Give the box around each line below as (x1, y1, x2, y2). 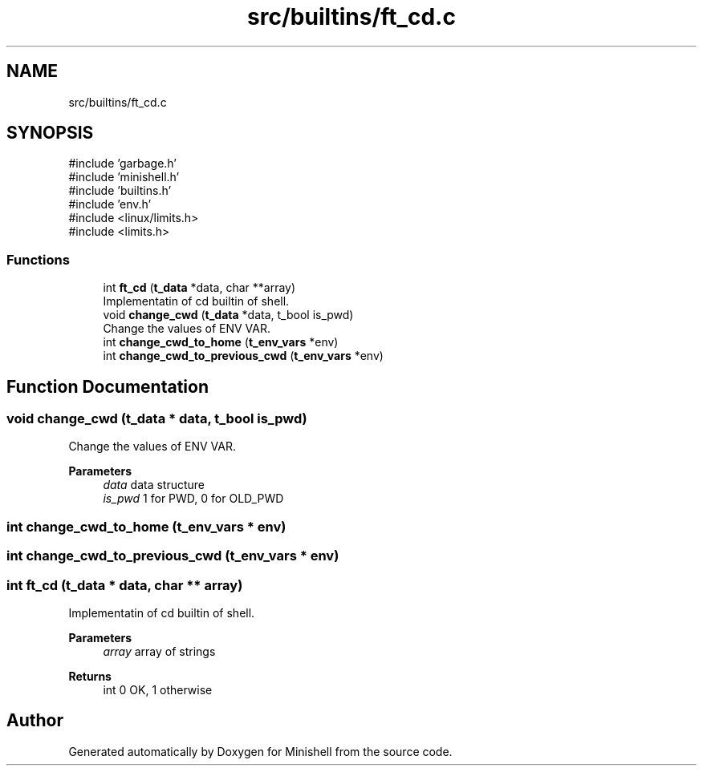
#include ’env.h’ (68, 197, 152, 212)
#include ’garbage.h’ (68, 156, 177, 171)
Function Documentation (6, 376, 209, 397)
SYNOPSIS (6, 123, 94, 143)
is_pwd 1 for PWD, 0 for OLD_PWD (103, 491, 284, 506)
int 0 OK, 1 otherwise (103, 682, 213, 697)
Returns (68, 669, 112, 683)
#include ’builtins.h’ (68, 184, 172, 198)
